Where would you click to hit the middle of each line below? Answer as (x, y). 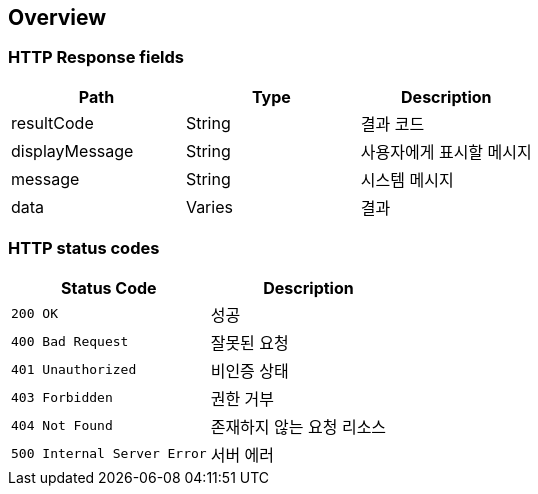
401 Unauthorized (74, 370)
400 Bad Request (70, 342)
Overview (57, 17)
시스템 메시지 (407, 179)
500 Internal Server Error (109, 454)
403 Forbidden (62, 398)
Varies (209, 206)
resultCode (52, 122)
